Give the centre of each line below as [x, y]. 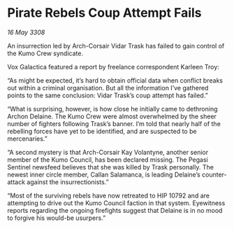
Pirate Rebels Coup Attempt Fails [104, 13]
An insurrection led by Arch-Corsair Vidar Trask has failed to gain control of [116, 46]
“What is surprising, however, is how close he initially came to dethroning [112, 109]
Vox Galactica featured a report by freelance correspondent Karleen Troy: [114, 67]
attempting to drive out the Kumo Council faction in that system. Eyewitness [116, 203]
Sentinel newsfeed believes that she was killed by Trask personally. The [111, 167]
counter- [214, 174]
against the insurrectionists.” [68, 182]
